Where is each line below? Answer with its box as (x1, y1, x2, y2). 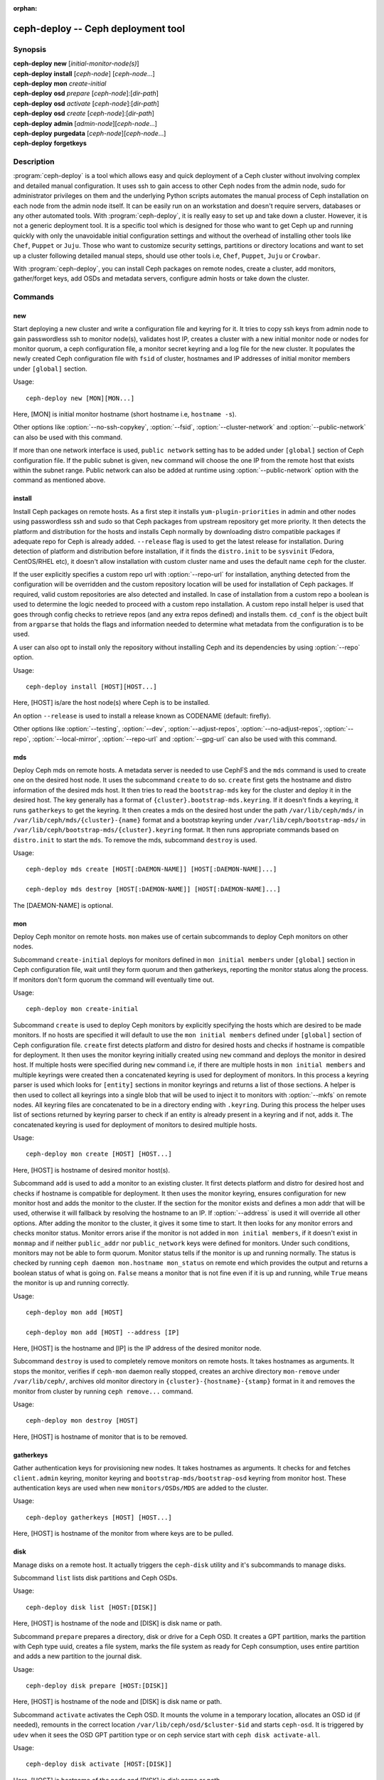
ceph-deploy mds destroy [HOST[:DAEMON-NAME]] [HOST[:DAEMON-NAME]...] (26, 885, 281, 894)
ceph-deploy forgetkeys (13, 139, 87, 147)
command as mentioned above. (13, 476, 106, 484)
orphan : (13, 4, 38, 12)
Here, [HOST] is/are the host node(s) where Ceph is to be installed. (13, 698, 210, 707)
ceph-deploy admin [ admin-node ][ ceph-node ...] (13, 119, 158, 127)
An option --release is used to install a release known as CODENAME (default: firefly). (13, 711, 272, 720)
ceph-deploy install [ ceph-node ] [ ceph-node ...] (13, 69, 156, 78)
